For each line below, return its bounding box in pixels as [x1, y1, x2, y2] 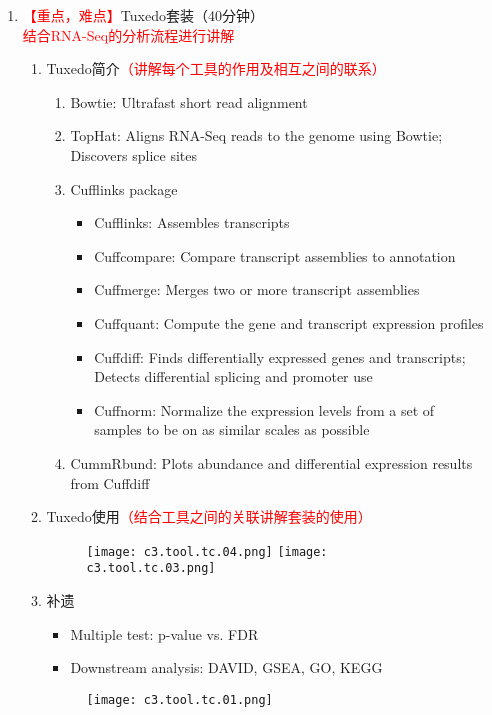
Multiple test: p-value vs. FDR [70, 623, 259, 644]
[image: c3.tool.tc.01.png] [86, 692, 273, 707]
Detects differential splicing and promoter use [94, 366, 373, 387]
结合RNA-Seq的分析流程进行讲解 [22, 24, 235, 45]
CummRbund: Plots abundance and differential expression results [70, 452, 473, 473]
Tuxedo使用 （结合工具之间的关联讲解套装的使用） [46, 506, 372, 527]
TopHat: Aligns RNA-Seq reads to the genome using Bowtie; [70, 125, 443, 146]
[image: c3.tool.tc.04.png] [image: [86, 544, 328, 559]
